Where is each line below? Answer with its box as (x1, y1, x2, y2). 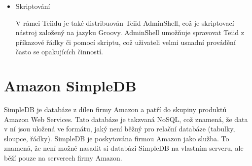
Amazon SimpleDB (4, 76, 137, 96)
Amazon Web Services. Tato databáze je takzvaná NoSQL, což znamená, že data (4, 114, 248, 124)
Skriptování (15, 1, 50, 11)
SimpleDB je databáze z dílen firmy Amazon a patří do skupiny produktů (4, 104, 227, 115)
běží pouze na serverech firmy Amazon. (4, 153, 122, 163)
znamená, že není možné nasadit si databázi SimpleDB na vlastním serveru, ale (4, 143, 244, 153)
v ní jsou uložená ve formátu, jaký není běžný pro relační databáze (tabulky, (4, 124, 235, 134)
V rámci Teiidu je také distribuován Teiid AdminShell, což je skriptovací (15, 17, 234, 28)
